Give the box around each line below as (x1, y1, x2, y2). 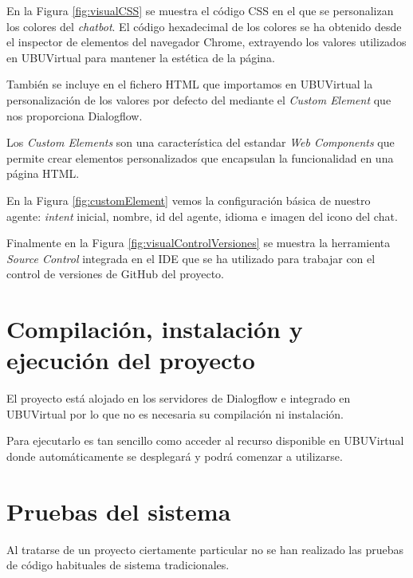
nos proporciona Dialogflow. (6, 107, 143, 124)
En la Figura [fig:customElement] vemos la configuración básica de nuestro (6, 191, 371, 208)
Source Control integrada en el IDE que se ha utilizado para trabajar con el (6, 250, 376, 266)
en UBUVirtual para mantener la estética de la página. (6, 49, 275, 65)
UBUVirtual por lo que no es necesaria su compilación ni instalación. (6, 405, 344, 422)
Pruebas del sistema (6, 494, 231, 527)
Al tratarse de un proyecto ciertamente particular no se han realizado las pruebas (6, 541, 403, 557)
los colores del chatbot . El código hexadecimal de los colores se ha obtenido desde (6, 18, 402, 34)
